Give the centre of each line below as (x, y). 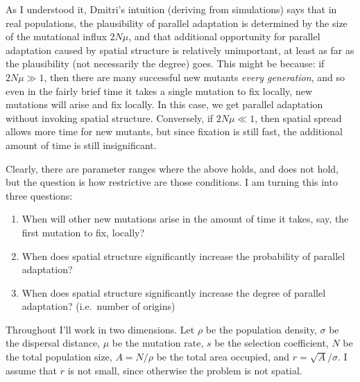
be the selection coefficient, (272, 343)
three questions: (39, 195)
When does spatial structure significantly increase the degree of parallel (174, 292)
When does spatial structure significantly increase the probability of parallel (183, 255)
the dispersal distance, (53, 343)
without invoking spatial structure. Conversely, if (110, 118)
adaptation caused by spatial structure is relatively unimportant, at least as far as (180, 50)
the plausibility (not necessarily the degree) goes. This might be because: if (165, 63)
